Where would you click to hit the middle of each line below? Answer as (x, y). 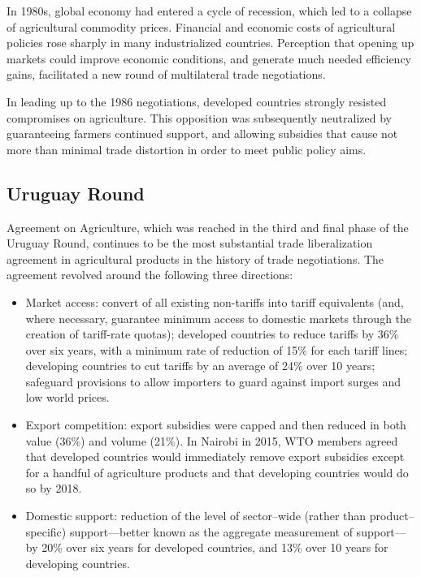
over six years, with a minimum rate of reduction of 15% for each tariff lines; (217, 349)
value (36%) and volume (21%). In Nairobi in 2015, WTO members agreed (212, 440)
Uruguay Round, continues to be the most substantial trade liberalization (190, 243)
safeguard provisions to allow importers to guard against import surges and (213, 381)
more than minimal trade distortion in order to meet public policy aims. (187, 149)
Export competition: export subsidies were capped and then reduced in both (216, 425)
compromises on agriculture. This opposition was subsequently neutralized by (199, 117)
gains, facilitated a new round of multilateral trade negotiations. (166, 74)
